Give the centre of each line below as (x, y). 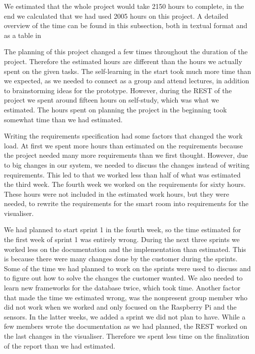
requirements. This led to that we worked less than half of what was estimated (122, 174)
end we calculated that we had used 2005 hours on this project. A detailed (116, 16)
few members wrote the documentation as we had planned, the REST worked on (126, 326)
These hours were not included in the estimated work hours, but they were (117, 194)
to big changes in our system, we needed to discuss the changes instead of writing (127, 164)
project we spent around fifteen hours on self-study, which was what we (112, 100)
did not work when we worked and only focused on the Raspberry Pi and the (120, 307)
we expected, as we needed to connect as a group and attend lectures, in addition (127, 81)
